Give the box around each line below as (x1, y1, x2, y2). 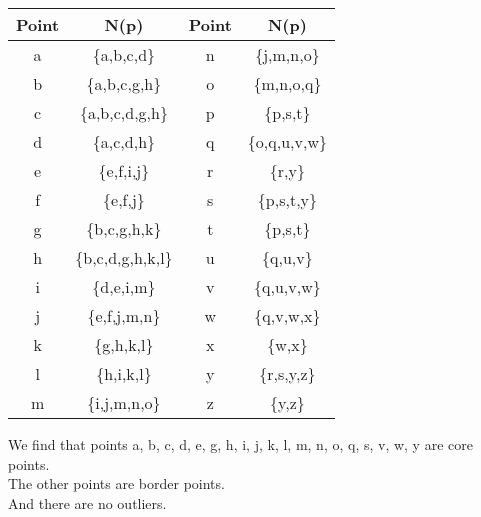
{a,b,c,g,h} (86, 72, 162, 95)
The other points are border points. (8, 473, 225, 494)
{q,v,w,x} (254, 304, 321, 327)
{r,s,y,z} (259, 362, 316, 385)
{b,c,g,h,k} (86, 217, 162, 240)
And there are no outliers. (8, 492, 167, 513)
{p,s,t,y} (257, 188, 318, 211)
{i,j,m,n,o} (87, 391, 161, 414)
